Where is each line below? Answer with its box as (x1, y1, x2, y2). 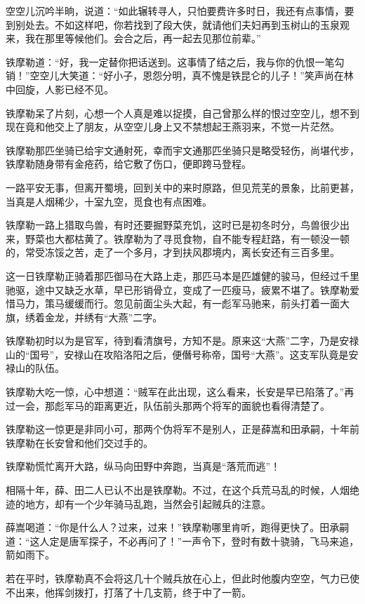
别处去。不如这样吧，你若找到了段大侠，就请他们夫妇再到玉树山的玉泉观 (15, 17, 350, 32)
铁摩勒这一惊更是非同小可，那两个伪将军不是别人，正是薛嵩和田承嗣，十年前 (6, 422, 359, 436)
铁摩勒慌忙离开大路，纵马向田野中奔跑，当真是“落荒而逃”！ (6, 459, 281, 474)
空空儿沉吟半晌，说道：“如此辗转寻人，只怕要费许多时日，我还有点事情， (6, 4, 345, 18)
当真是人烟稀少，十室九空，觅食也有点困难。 (6, 194, 212, 208)
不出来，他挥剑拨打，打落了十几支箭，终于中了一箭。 (6, 584, 251, 599)
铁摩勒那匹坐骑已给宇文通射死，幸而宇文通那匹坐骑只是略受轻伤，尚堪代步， (6, 142, 359, 157)
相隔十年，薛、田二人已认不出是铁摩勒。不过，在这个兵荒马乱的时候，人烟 (6, 483, 350, 497)
